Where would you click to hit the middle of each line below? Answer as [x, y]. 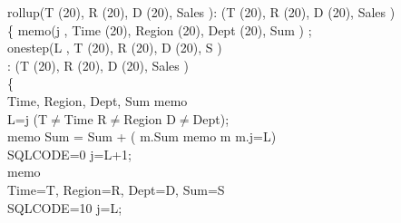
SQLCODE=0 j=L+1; [69, 154]
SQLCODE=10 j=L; [65, 207]
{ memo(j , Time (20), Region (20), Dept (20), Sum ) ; [160, 29]
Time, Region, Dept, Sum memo [98, 100]
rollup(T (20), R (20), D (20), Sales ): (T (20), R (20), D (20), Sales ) [201, 12]
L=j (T [28, 118]
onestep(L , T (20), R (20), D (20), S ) [115, 48]
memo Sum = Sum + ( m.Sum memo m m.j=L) [142, 136]
